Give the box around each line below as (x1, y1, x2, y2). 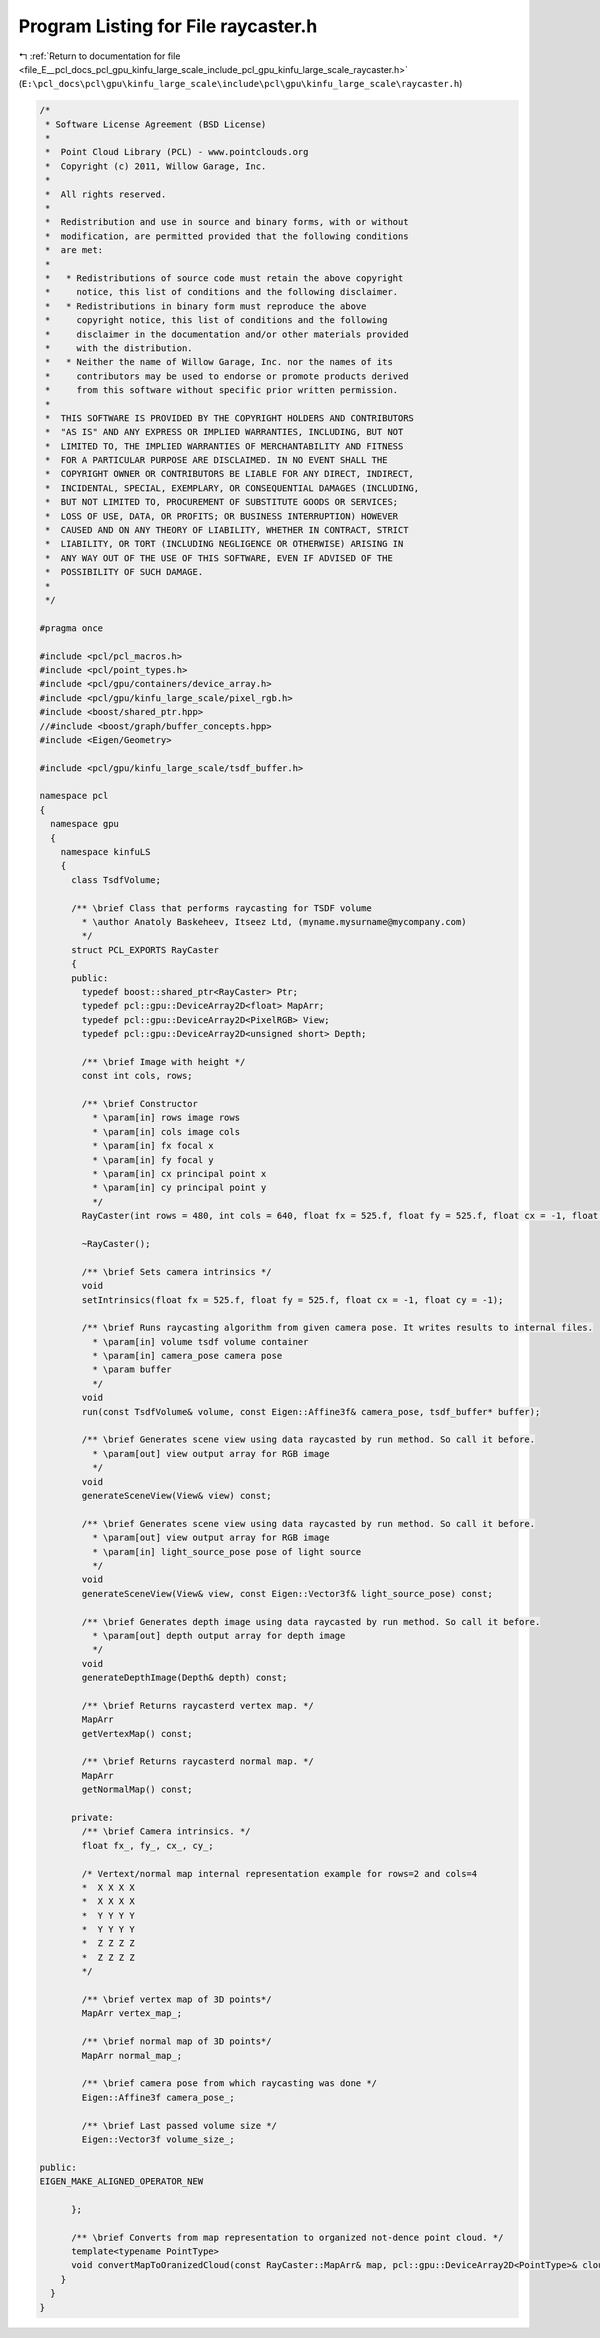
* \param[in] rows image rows (91, 1112, 240, 1124)
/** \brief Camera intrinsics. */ (81, 1826, 251, 1837)
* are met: (45, 245, 104, 256)
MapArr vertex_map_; (81, 2008, 183, 2019)
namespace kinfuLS (60, 846, 151, 858)
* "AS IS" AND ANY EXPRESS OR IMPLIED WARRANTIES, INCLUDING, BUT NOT (45, 426, 404, 438)
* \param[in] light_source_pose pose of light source (91, 1546, 362, 1557)
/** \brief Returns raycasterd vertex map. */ (81, 1700, 314, 1711)
